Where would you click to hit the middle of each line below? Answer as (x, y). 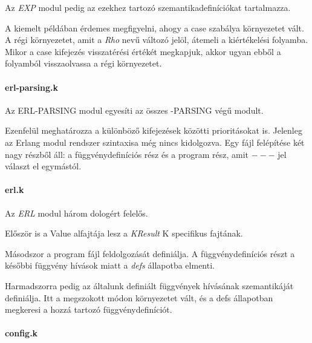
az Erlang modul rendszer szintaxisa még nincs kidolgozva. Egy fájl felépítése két (155, 142)
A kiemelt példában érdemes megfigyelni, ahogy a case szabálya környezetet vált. (154, 28)
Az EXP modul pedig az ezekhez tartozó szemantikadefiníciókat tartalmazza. (148, 7)
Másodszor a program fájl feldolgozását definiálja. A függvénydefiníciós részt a (150, 253)
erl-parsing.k (32, 87)
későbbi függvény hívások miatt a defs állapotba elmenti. (110, 265)
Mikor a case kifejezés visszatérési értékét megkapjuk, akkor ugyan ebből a (143, 51)
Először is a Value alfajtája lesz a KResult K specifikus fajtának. (124, 233)
